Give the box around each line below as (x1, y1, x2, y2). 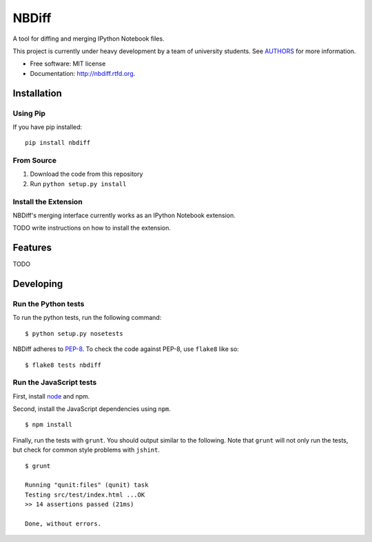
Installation (12, 87, 62, 99)
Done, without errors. (25, 520, 102, 528)
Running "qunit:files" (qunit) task (25, 481, 149, 489)
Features (12, 242, 52, 254)
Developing (12, 278, 63, 290)
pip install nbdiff (25, 139, 91, 147)
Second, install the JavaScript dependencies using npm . (12, 405, 172, 413)
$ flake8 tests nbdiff (25, 361, 102, 369)
